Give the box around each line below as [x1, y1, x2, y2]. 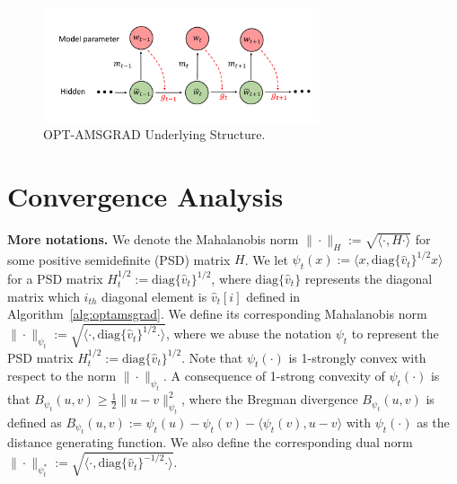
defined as [7, 412, 62, 431]
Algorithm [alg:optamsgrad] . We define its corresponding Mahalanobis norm [7, 304, 427, 323]
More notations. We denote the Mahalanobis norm [7, 230, 299, 249]
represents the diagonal [304, 269, 433, 287]
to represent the [351, 324, 439, 343]
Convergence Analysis [7, 178, 284, 215]
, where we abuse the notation [165, 324, 331, 343]
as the [417, 412, 450, 431]
